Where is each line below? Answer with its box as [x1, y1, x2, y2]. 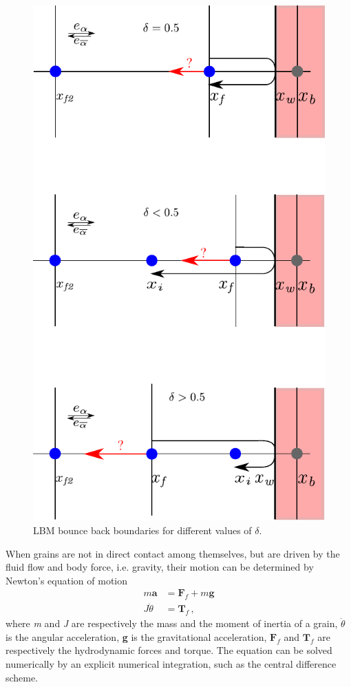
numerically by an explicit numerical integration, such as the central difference [6, 656, 337, 670]
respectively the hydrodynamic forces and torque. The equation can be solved [6, 643, 332, 657]
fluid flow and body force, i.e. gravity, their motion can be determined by [6, 560, 314, 574]
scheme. [6, 670, 39, 684]
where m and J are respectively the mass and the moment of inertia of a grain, [6, 616, 338, 631]
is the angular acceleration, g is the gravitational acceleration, [6, 629, 267, 644]
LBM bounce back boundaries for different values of [33, 522, 252, 537]
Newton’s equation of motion [6, 573, 128, 587]
